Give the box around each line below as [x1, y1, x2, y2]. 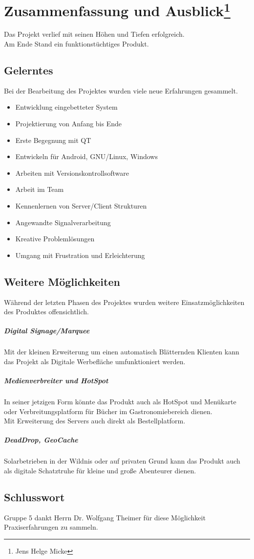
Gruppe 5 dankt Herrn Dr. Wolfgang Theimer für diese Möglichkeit [4, 512, 206, 522]
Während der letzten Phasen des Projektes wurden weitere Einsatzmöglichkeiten [4, 297, 245, 307]
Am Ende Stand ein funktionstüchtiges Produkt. [4, 39, 149, 49]
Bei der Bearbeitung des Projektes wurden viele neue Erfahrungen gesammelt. [4, 85, 238, 95]
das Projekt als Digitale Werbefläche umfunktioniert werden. [4, 356, 186, 366]
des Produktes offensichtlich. [4, 306, 89, 317]
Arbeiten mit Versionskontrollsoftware [15, 167, 129, 178]
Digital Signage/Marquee [4, 326, 90, 336]
